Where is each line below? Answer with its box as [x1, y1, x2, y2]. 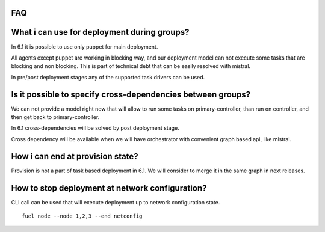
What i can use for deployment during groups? [11, 27, 190, 37]
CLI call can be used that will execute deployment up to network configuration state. [11, 198, 220, 206]
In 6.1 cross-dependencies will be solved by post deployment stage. [11, 124, 180, 132]
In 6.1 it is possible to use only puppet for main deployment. [11, 43, 158, 50]
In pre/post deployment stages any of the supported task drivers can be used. [11, 73, 205, 81]
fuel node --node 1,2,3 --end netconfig [22, 212, 143, 219]
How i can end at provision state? [11, 151, 138, 162]
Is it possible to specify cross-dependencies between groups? [11, 89, 251, 99]
